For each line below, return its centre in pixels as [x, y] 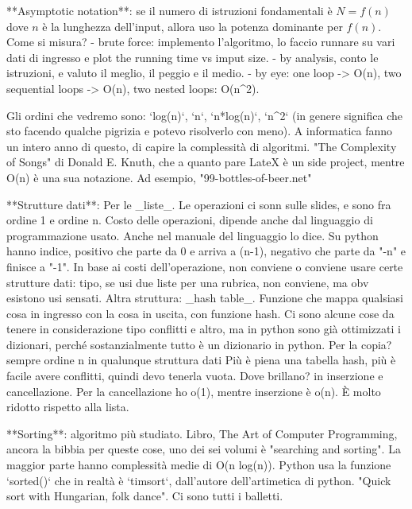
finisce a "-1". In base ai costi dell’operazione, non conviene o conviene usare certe [205, 266]
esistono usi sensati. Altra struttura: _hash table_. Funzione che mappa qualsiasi [205, 298]
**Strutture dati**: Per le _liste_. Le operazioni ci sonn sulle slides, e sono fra [199, 204]
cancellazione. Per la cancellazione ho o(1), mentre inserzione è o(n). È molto [194, 391]
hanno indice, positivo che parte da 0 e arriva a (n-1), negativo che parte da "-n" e [206, 251]
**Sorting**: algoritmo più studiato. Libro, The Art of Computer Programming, [202, 433]
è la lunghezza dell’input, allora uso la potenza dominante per [193, 26]
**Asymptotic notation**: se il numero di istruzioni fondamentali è [169, 10]
